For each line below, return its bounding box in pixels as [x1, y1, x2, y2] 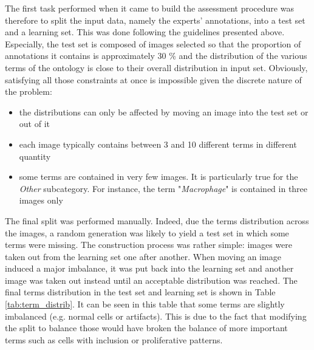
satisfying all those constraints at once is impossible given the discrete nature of [5, 73, 302, 86]
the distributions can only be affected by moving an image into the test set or [19, 105, 309, 118]
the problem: [5, 85, 52, 98]
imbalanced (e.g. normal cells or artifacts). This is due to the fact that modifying [5, 309, 307, 322]
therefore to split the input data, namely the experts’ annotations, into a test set [5, 13, 305, 26]
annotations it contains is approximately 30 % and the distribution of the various [5, 49, 307, 62]
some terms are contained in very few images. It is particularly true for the [19, 170, 298, 183]
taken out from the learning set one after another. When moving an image [5, 250, 281, 262]
